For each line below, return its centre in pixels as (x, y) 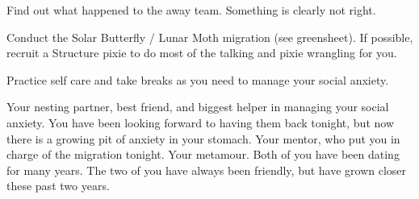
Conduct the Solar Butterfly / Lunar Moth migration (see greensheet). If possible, (210, 37)
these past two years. (58, 186)
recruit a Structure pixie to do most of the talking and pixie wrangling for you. (202, 53)
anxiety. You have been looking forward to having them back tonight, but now (201, 122)
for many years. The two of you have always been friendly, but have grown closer (207, 170)
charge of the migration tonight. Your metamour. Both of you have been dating (203, 154)
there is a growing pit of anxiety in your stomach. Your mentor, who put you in (203, 138)
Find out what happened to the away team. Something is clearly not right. (191, 10)
